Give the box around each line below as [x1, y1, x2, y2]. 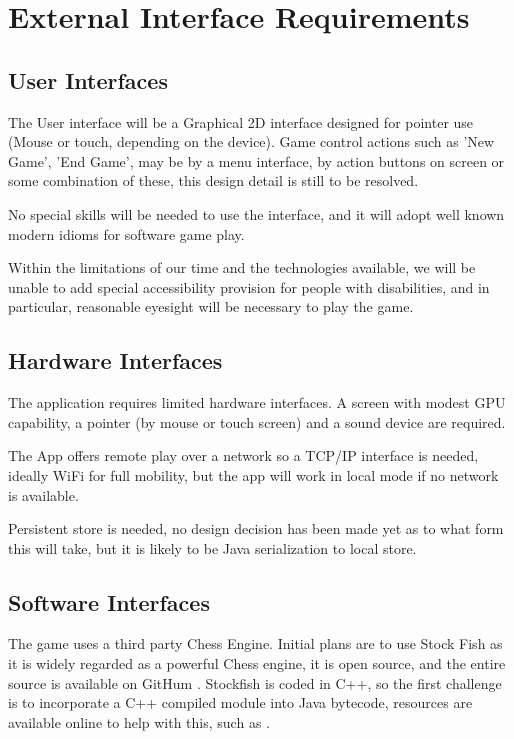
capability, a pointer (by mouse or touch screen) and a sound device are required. [8, 411, 506, 432]
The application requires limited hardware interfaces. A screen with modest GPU [8, 392, 506, 413]
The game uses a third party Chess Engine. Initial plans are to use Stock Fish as [8, 633, 503, 654]
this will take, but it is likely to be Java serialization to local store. [8, 537, 417, 558]
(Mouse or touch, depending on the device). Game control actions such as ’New [8, 131, 495, 152]
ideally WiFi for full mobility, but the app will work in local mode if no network [8, 464, 499, 485]
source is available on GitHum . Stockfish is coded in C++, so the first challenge [8, 672, 502, 693]
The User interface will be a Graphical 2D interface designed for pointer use [8, 111, 474, 132]
